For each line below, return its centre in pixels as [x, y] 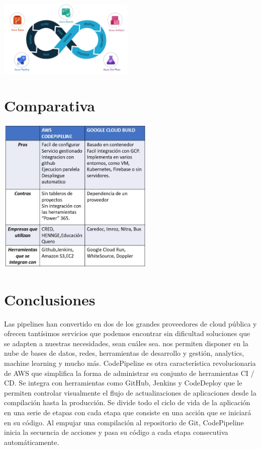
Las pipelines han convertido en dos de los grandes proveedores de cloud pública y [130, 323]
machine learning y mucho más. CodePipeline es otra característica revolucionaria [130, 363]
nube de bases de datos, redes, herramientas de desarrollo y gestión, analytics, [124, 353]
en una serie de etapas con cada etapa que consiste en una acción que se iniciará [128, 412]
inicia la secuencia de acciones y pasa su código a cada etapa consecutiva [116, 432]
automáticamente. [32, 442]
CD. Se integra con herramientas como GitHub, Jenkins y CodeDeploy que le [123, 383]
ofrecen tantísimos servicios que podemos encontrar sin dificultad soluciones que [127, 333]
